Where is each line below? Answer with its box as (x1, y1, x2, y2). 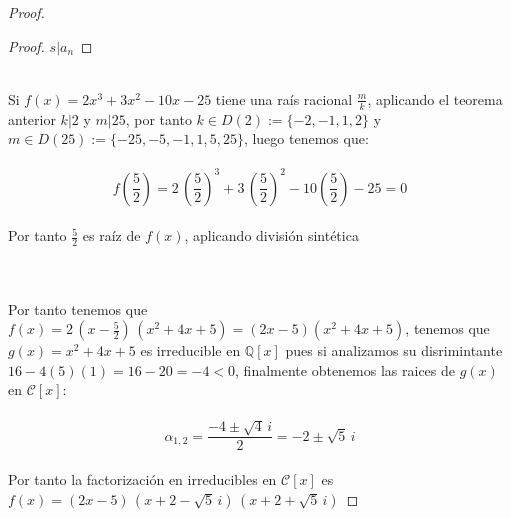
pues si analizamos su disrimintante (285, 340, 503, 361)
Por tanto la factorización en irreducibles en (8, 468, 277, 489)
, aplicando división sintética (184, 225, 359, 246)
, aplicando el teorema (367, 88, 503, 109)
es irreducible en (140, 340, 241, 361)
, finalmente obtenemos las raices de (235, 359, 456, 380)
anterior (8, 108, 56, 129)
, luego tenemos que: (243, 128, 369, 149)
